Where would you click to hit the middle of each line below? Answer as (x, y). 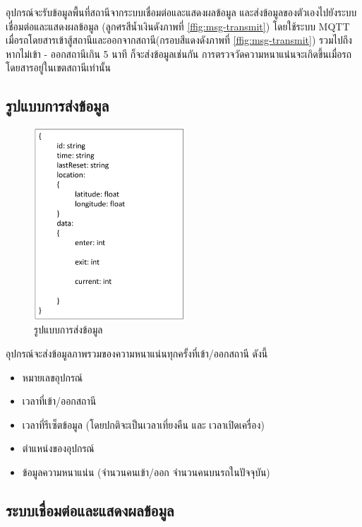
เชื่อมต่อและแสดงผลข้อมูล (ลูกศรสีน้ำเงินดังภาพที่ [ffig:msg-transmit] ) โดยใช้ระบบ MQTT (178, 26)
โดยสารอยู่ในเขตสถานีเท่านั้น (58, 67)
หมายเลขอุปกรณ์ (53, 377)
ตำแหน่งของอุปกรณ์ (58, 448)
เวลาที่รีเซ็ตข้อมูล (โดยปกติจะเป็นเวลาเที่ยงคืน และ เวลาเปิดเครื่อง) (143, 424)
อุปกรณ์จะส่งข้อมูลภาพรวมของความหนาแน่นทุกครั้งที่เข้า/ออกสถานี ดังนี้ (137, 354)
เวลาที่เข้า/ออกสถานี (59, 401)
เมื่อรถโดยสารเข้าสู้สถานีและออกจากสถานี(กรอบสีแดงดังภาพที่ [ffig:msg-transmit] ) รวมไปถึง (179, 40)
